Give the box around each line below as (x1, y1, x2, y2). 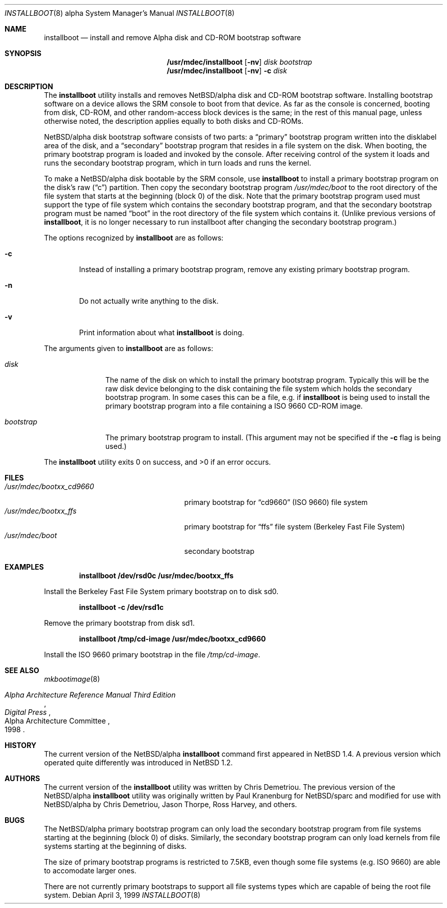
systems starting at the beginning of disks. (44, 842, 187, 850)
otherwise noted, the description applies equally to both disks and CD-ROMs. (44, 117, 304, 125)
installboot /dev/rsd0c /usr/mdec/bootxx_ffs (79, 571, 234, 580)
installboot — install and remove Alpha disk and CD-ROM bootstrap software (44, 33, 301, 42)
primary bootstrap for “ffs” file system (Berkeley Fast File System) (184, 522, 405, 531)
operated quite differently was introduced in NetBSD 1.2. (44, 758, 233, 767)
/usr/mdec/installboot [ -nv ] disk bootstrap (167, 58, 312, 66)
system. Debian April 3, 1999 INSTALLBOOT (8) (44, 891, 201, 899)
